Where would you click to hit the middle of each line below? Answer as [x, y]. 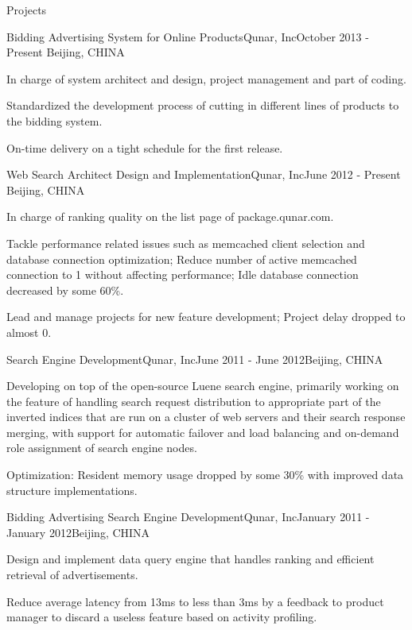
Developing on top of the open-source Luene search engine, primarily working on [203, 386]
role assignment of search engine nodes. [102, 448]
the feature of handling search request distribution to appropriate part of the [194, 401]
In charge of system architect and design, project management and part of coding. [206, 78]
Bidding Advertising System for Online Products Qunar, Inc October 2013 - [188, 36]
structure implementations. [72, 490]
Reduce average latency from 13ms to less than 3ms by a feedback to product [195, 601]
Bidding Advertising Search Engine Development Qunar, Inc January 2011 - [188, 517]
